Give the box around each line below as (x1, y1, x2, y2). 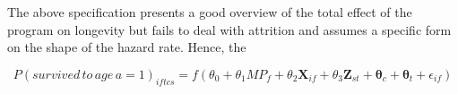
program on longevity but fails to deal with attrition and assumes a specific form (7, 20, 452, 38)
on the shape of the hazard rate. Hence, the (7, 38, 246, 56)
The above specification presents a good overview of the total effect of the (7, 3, 412, 21)
